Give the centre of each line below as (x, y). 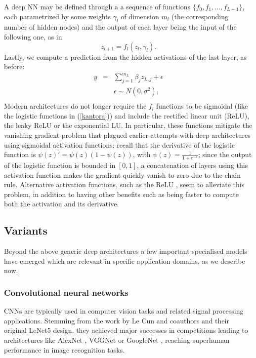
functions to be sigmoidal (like (202, 106)
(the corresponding (200, 16)
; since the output (225, 154)
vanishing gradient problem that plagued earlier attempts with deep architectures (127, 135)
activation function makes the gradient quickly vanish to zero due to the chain (122, 175)
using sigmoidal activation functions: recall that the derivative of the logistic (120, 144)
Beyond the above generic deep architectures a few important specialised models (126, 251)
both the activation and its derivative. (62, 204)
